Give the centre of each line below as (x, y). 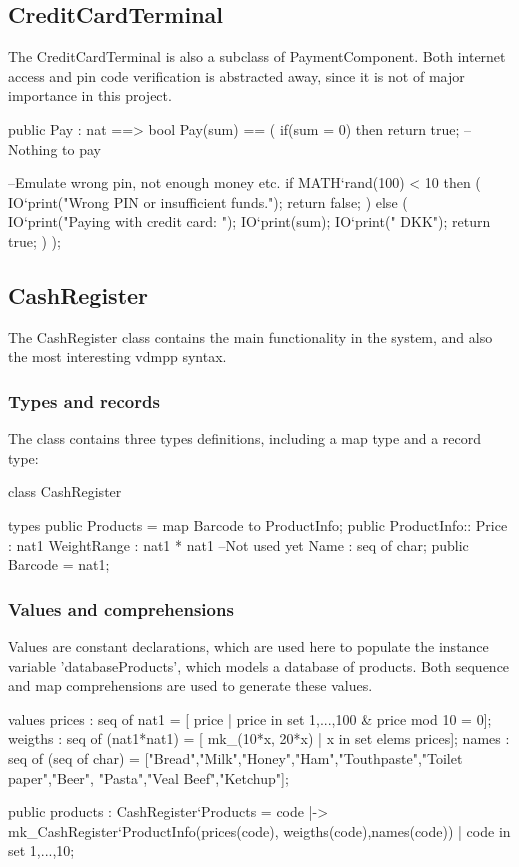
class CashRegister (65, 491)
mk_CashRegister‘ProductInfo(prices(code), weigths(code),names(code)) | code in (259, 830)
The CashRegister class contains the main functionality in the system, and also (250, 336)
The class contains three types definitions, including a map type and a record (245, 438)
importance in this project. (90, 95)
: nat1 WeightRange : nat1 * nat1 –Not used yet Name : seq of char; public (238, 544)
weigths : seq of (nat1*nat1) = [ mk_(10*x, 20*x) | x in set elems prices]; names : (259, 738)
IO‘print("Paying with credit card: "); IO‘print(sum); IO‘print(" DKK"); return (249, 221)
